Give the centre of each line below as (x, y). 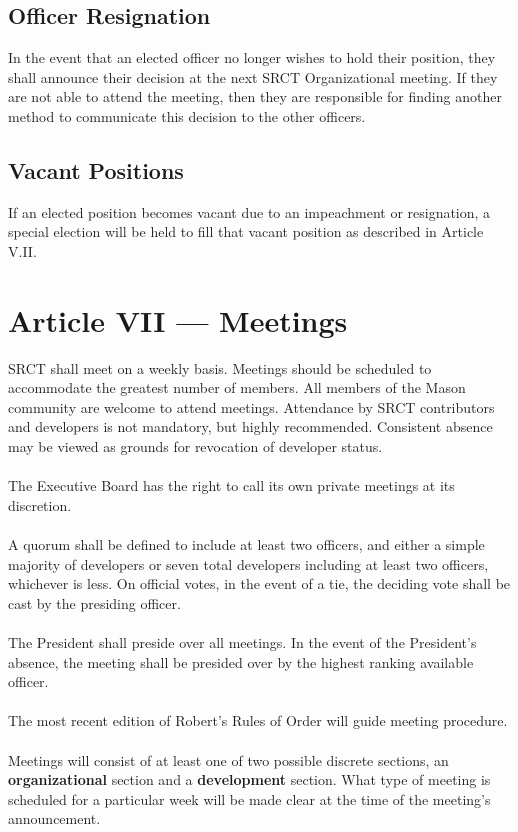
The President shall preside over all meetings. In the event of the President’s (242, 642)
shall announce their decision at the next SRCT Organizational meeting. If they (253, 76)
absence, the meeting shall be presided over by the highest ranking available (241, 661)
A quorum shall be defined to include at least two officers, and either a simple (246, 544)
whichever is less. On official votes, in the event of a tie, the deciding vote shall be (259, 583)
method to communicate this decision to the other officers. (187, 115)
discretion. (40, 504)
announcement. (54, 818)
